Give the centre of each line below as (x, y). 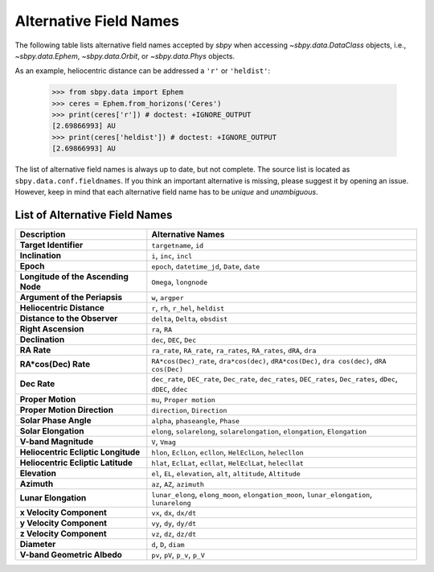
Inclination (41, 255)
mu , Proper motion (184, 399)
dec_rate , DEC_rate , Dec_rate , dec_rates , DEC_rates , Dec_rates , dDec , (274, 378)
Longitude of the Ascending (74, 276)
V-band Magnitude (57, 441)
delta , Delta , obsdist (190, 318)
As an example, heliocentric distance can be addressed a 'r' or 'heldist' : (143, 71)
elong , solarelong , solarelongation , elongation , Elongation (259, 430)
